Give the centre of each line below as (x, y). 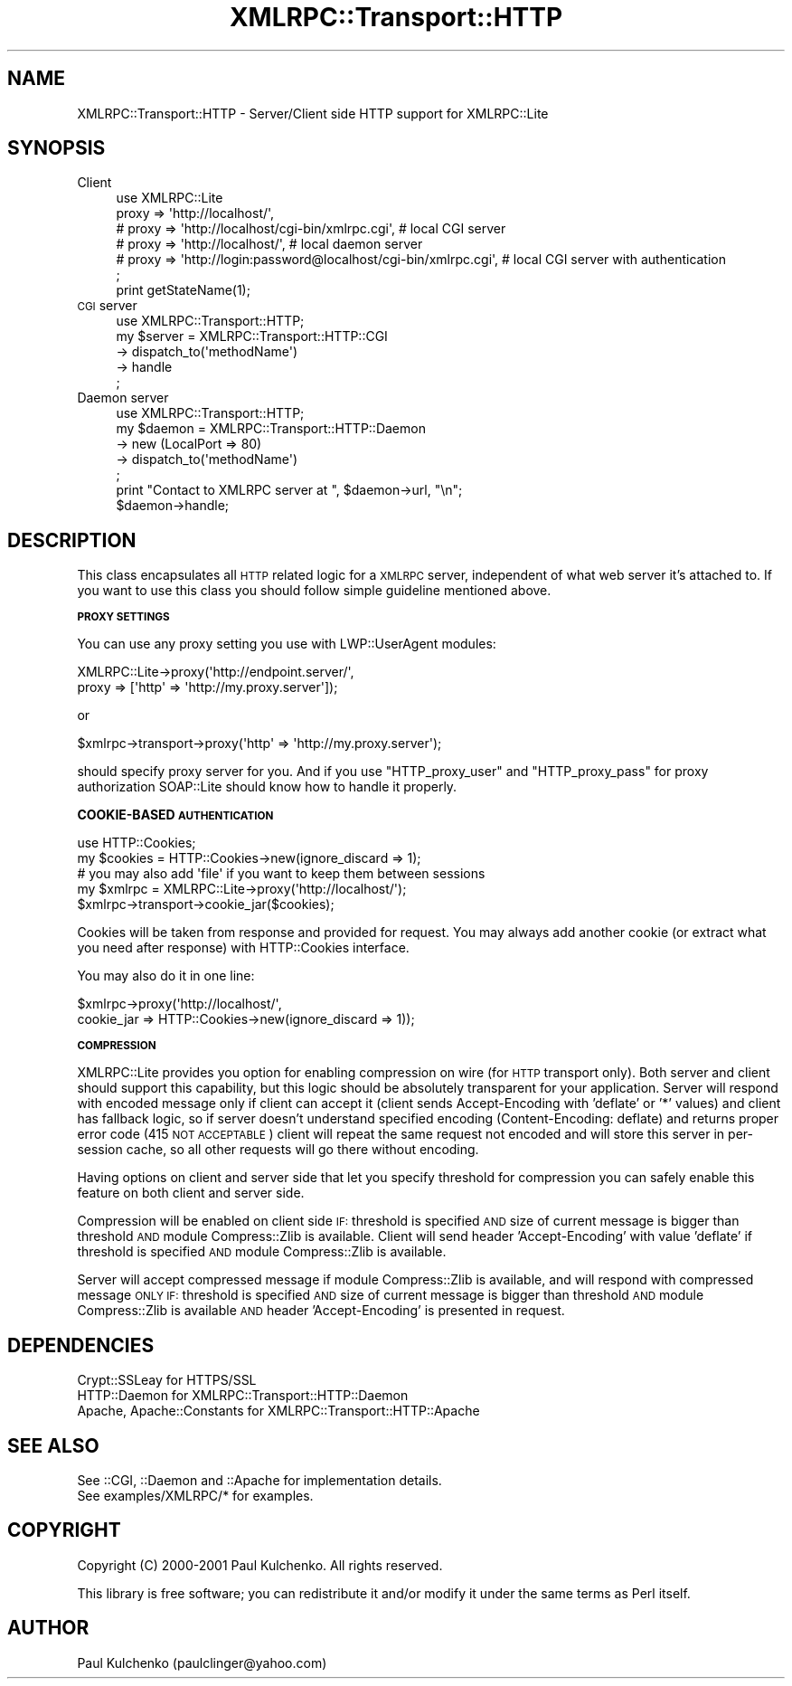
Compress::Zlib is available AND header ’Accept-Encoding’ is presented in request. (321, 1311)
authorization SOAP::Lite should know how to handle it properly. (267, 787)
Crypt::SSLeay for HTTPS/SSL (167, 1380)
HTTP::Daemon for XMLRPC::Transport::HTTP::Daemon (243, 1396)
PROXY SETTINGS (123, 617)
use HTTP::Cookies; (137, 843)
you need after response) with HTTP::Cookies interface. (243, 948)
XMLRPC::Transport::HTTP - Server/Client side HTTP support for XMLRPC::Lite (313, 113)
